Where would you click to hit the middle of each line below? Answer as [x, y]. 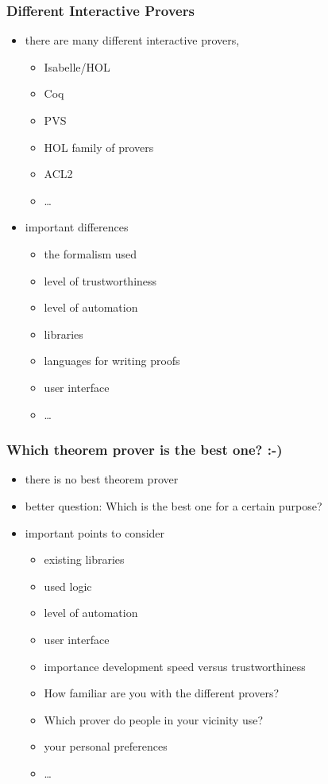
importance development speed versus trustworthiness [175, 666]
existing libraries [84, 559]
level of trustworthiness [100, 280]
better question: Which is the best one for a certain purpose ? [174, 505]
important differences [77, 227]
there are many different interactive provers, [132, 40]
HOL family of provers [99, 147]
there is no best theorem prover [102, 479]
